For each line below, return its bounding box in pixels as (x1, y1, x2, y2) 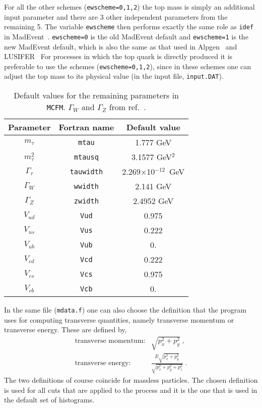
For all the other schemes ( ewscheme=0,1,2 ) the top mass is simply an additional (4, 2, 255, 12)
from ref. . (109, 101, 146, 113)
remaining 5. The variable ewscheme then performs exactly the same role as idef (4, 21, 254, 32)
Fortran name (58, 121, 114, 133)
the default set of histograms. (4, 394, 95, 405)
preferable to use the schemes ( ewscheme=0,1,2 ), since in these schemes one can (4, 61, 251, 71)
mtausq (74, 152, 99, 161)
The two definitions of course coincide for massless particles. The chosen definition (4, 374, 258, 385)
